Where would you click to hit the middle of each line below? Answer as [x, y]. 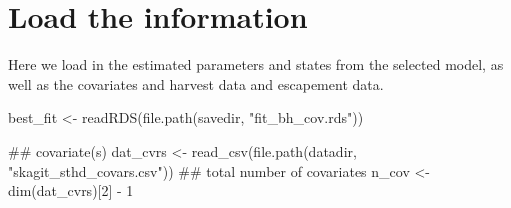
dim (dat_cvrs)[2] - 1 [71, 190]
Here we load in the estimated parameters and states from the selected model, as [256, 64]
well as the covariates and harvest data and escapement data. [196, 83]
